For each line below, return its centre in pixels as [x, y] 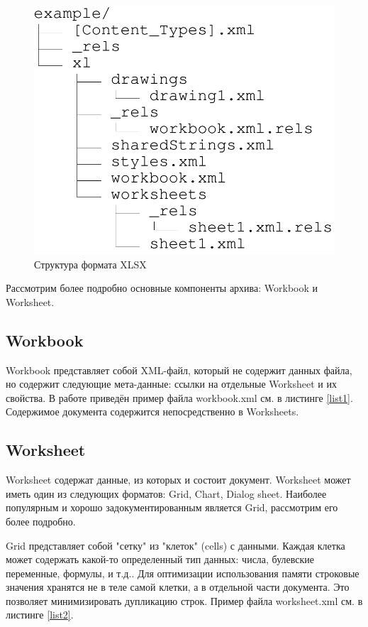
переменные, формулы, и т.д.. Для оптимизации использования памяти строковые [183, 573]
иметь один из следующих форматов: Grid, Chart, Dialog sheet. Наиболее [166, 493]
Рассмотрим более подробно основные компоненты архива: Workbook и [162, 288]
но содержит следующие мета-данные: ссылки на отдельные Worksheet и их [171, 384]
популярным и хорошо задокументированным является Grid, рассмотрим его [172, 507]
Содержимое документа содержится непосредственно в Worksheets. [152, 411]
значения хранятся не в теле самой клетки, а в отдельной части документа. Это [178, 587]
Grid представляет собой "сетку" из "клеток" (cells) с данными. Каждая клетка [175, 545]
